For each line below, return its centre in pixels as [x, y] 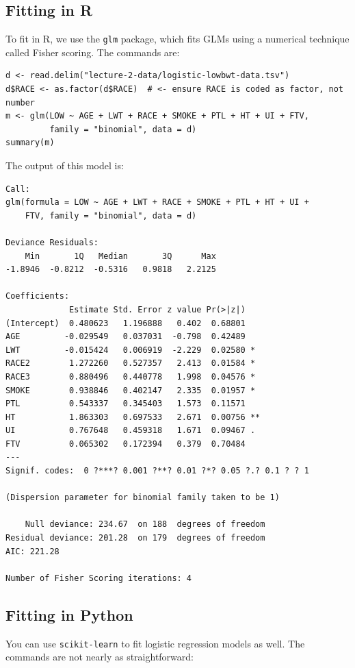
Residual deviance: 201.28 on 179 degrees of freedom [135, 538]
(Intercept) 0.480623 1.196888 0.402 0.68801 [126, 323]
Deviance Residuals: [52, 242]
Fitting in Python [69, 614]
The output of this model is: [65, 165]
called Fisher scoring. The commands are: [93, 52]
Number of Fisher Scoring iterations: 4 [99, 578]
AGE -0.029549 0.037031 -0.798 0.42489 [126, 337]
